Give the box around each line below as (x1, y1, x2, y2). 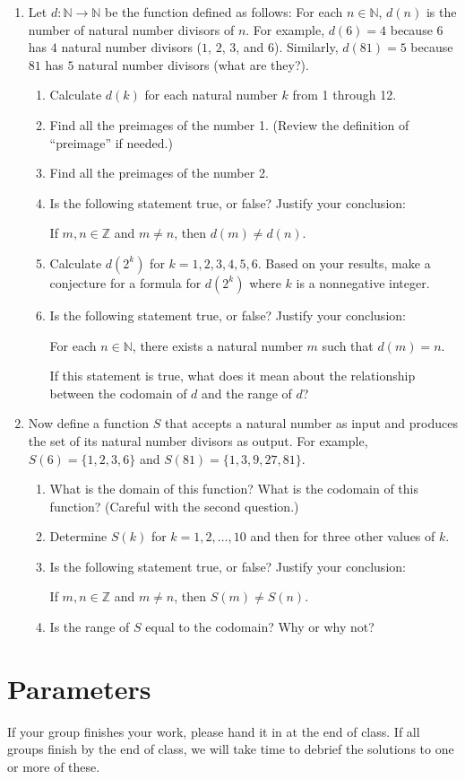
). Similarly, (273, 38, 339, 57)
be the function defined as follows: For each (105, 3, 343, 21)
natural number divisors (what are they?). (78, 55, 309, 74)
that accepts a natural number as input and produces (164, 414, 458, 433)
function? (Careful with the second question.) (49, 496, 299, 515)
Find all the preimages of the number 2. (49, 163, 269, 182)
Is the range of (49, 617, 130, 636)
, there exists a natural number (132, 336, 303, 354)
